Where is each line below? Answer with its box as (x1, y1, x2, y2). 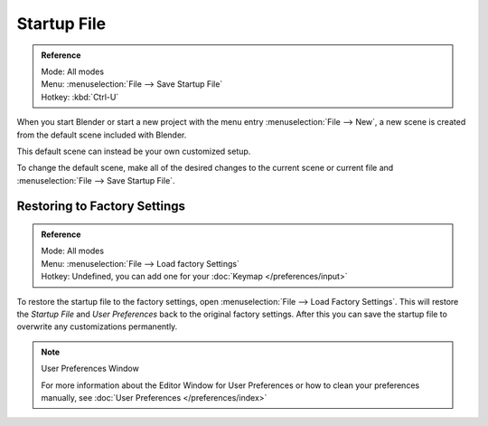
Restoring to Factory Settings (16, 199, 185, 214)
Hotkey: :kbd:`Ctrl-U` (41, 91, 119, 102)
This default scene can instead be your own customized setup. (16, 146, 251, 156)
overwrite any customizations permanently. (16, 321, 178, 332)
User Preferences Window (41, 363, 139, 374)
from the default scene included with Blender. (16, 129, 187, 140)
